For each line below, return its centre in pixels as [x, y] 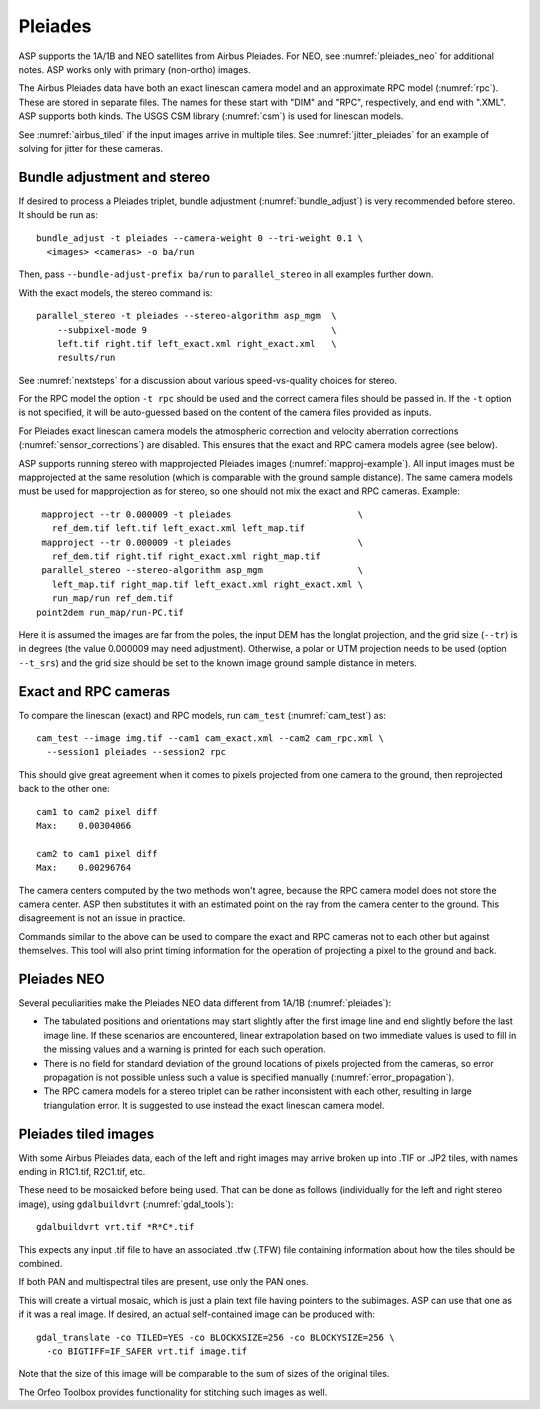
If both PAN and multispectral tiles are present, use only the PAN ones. [163, 1282]
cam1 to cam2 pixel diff [97, 811]
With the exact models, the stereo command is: [115, 292]
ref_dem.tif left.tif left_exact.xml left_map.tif [178, 528]
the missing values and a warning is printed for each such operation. [185, 1049]
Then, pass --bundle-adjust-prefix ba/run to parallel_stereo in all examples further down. [226, 274]
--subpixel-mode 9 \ [196, 329]
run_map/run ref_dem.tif [112, 598]
